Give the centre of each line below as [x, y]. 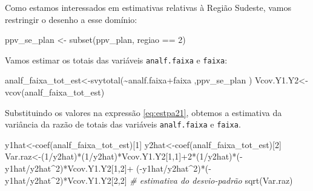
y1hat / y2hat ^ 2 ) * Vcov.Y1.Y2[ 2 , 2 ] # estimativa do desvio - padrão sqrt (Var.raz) [149, 180]
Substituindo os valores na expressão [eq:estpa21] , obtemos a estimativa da [143, 112]
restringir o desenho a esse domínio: [71, 19]
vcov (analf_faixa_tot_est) [55, 92]
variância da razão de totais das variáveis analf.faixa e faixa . [123, 124]
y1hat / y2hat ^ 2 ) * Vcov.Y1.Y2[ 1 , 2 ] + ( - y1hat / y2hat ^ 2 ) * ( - [108, 168]
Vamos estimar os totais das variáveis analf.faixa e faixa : [116, 60]
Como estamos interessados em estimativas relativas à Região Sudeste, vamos [148, 7]
